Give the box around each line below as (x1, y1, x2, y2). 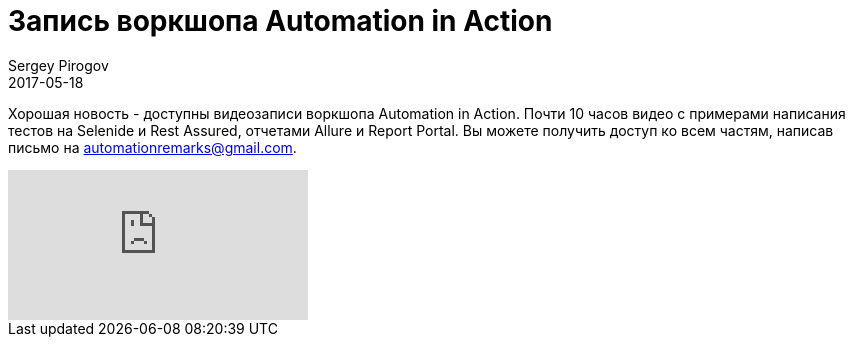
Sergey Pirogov (8, 56, 109, 74)
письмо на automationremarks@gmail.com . (8, 138, 297, 156)
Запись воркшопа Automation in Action (8, 4, 553, 38)
